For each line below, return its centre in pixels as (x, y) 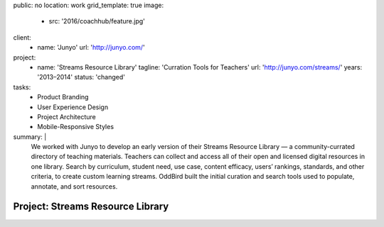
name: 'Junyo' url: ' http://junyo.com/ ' (91, 48)
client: (22, 37)
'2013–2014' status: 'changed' (81, 77)
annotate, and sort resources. (74, 186)
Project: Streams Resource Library (91, 207)
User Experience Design (73, 107)
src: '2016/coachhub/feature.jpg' (97, 21)
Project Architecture (66, 116)
